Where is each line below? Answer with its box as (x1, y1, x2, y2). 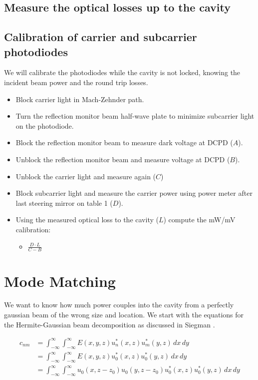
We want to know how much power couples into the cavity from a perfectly (4, 299, 234, 310)
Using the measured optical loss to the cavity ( (15, 214, 159, 225)
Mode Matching (4, 270, 116, 291)
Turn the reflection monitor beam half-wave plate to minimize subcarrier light (15, 111, 255, 121)
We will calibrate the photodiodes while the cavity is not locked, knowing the (4, 67, 241, 78)
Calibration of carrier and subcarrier (4, 29, 197, 45)
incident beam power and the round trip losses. (4, 77, 148, 87)
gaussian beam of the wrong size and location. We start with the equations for (4, 309, 244, 320)
